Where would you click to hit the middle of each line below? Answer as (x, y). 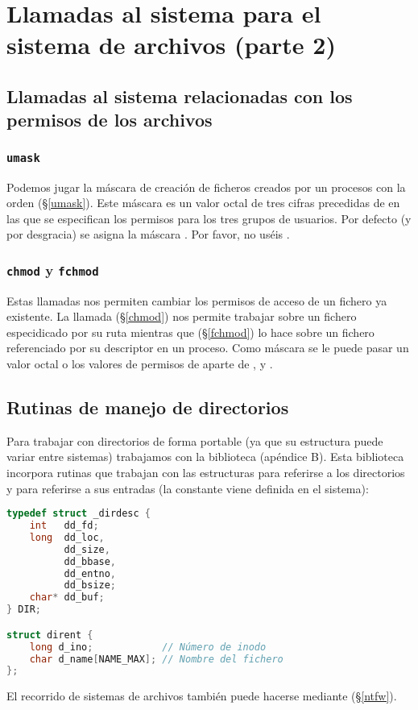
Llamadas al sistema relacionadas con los (180, 95)
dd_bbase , (90, 561)
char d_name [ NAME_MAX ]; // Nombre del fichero (156, 659)
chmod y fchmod (53, 270)
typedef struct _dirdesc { (79, 514)
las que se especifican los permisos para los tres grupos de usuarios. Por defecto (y (209, 218)
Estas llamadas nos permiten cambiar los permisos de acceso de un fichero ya (197, 300)
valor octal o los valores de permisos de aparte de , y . (140, 364)
